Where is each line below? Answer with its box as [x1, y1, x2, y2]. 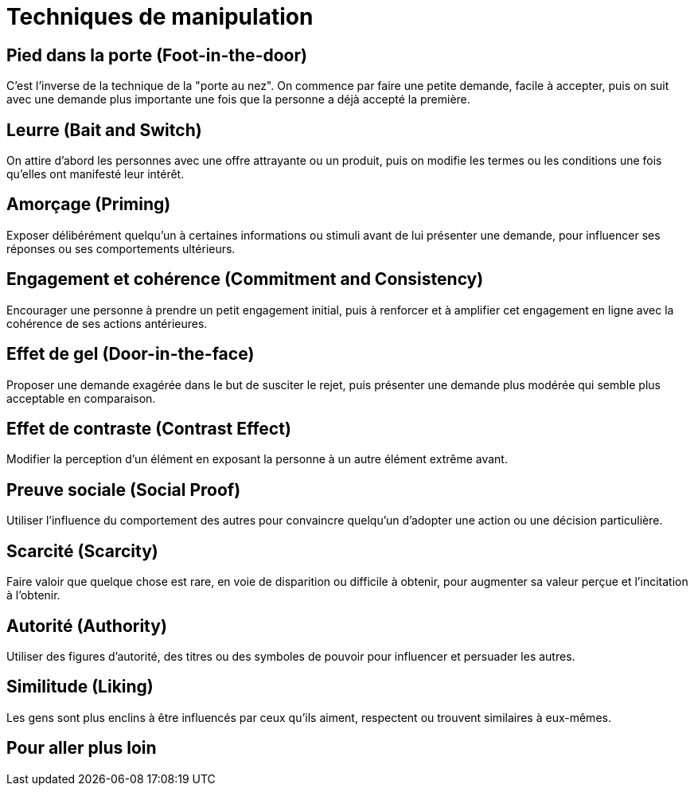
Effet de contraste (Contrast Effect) [6, 418, 291, 439]
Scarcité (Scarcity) [6, 540, 158, 561]
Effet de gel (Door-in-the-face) [6, 344, 255, 365]
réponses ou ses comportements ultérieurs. [6, 241, 236, 256]
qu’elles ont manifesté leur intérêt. [6, 167, 185, 181]
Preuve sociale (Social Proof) [6, 479, 241, 500]
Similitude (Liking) [6, 677, 154, 697]
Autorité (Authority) [6, 615, 167, 636]
